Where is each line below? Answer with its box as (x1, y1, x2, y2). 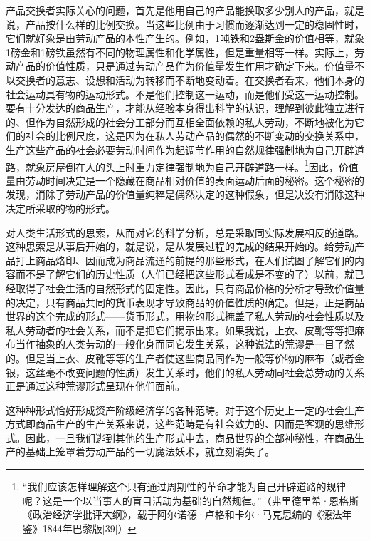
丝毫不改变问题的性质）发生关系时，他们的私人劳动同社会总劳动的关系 (35, 364, 364, 379)
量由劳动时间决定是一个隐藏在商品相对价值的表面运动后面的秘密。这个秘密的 (6, 172, 364, 187)
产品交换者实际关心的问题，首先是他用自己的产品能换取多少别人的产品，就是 (6, 3, 364, 17)
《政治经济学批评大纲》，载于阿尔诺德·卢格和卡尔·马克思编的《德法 (22, 507, 342, 522)
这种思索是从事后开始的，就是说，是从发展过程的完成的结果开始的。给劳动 (6, 239, 354, 254)
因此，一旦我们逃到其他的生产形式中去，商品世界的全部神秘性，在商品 (25, 430, 354, 445)
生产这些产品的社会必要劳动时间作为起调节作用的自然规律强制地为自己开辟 (6, 142, 354, 157)
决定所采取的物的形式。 (6, 200, 115, 215)
